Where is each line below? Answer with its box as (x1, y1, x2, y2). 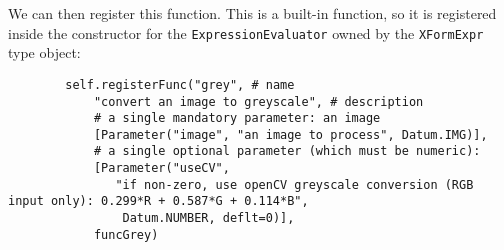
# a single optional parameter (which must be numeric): (93, 144, 481, 159)
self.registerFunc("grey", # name (65, 77, 295, 92)
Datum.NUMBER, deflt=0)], (122, 211, 295, 226)
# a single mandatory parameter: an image (93, 111, 381, 126)
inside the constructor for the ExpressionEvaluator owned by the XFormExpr (8, 22, 484, 43)
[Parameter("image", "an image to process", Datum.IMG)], (93, 127, 488, 142)
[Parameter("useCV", (93, 161, 230, 176)
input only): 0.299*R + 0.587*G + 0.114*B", (8, 194, 309, 209)
